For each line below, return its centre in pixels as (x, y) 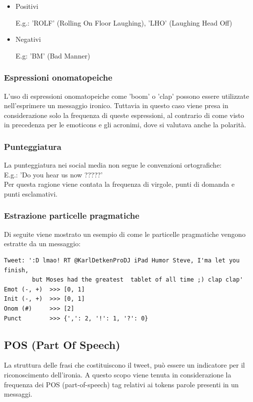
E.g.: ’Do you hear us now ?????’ (53, 174)
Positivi (27, 6)
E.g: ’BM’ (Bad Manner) (53, 55)
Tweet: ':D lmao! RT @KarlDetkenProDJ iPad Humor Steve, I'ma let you (122, 260)
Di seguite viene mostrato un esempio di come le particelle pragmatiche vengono (125, 234)
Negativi (28, 39)
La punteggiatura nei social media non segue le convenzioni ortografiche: (113, 165)
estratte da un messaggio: (42, 244)
